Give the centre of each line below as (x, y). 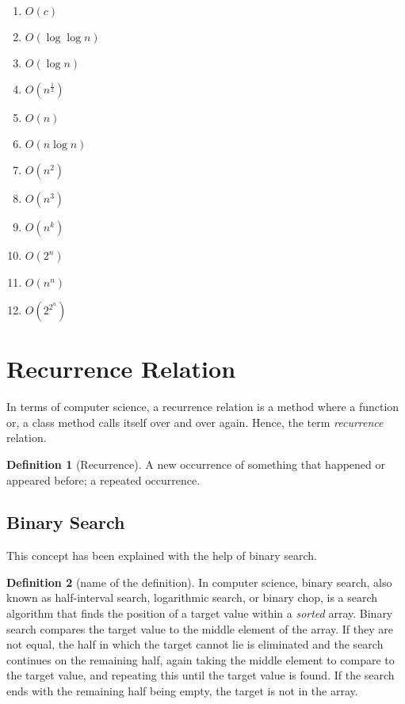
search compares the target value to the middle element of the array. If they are (200, 628)
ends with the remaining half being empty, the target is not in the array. (182, 691)
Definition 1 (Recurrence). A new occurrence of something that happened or (196, 464)
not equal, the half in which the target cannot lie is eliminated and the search (195, 644)
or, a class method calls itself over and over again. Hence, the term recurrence (195, 422)
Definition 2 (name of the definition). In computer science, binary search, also (199, 582)
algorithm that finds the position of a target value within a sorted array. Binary (200, 613)
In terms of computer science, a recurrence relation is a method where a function (203, 407)
